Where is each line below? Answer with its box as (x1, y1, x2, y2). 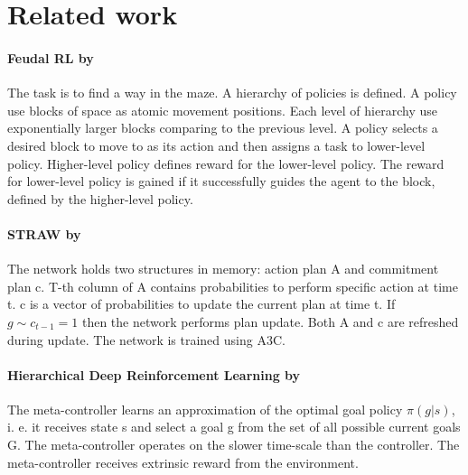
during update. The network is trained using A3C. (7, 330, 285, 349)
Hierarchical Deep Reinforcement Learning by (7, 365, 301, 384)
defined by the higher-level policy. (7, 189, 193, 208)
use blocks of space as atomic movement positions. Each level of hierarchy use (7, 100, 437, 119)
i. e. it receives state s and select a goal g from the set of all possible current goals (7, 417, 461, 436)
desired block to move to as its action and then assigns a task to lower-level (7, 135, 426, 154)
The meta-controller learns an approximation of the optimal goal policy (7, 399, 403, 418)
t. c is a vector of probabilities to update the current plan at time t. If (7, 294, 396, 313)
